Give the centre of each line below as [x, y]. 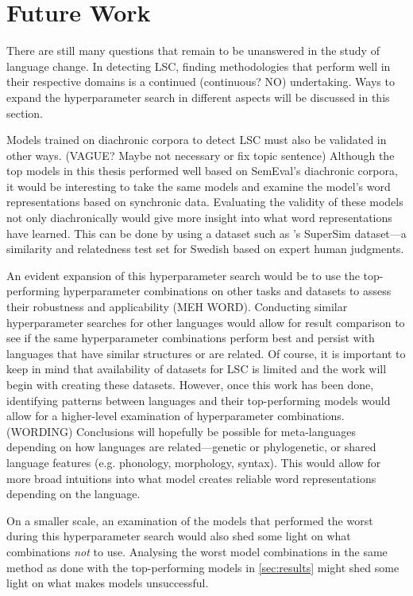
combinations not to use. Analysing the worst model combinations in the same [197, 551]
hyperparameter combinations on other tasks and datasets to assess [227, 291]
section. [25, 113]
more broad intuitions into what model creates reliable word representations [191, 478]
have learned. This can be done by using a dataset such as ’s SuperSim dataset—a [206, 233]
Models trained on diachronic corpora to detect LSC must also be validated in [197, 140]
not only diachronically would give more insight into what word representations [199, 218]
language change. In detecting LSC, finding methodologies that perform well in [199, 66]
